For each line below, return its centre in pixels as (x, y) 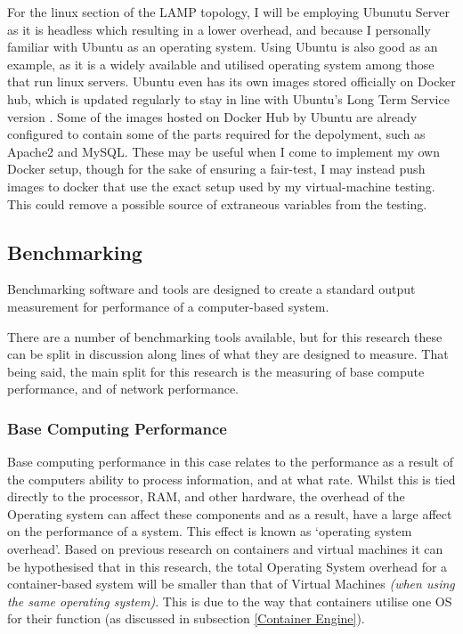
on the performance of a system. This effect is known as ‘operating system (210, 531)
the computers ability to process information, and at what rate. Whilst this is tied (231, 479)
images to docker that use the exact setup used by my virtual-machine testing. (221, 186)
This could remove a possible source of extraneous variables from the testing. (217, 203)
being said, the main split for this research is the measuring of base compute (216, 371)
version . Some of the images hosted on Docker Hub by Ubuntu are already (212, 116)
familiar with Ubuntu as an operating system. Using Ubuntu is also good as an (223, 47)
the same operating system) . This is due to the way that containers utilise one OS (230, 601)
